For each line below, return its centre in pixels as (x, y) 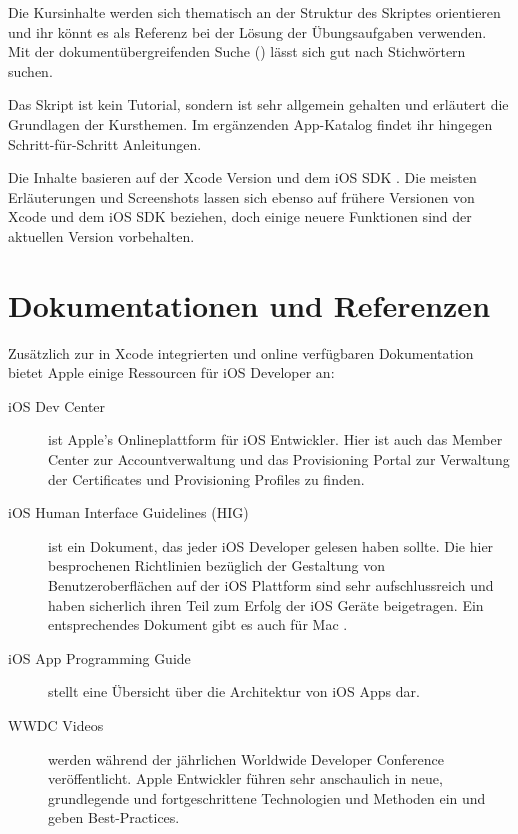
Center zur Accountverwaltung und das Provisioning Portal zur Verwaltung (279, 459)
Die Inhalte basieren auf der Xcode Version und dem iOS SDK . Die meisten (242, 177)
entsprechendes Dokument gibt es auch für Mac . (198, 624)
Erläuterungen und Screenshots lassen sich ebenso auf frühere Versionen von (241, 196)
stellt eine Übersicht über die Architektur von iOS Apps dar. (234, 691)
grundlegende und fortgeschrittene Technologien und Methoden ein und (267, 797)
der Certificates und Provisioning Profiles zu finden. (206, 478)
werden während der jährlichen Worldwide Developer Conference (246, 758)
